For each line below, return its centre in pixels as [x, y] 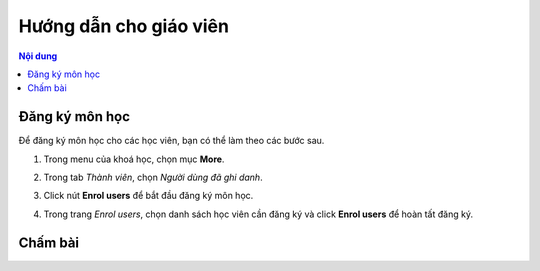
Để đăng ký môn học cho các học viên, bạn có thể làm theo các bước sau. [171, 141]
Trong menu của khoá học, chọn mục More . [134, 159]
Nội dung [38, 56]
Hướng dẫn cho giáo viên [124, 26]
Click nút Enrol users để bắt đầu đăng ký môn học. [148, 196]
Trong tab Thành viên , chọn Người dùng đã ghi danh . [153, 177]
